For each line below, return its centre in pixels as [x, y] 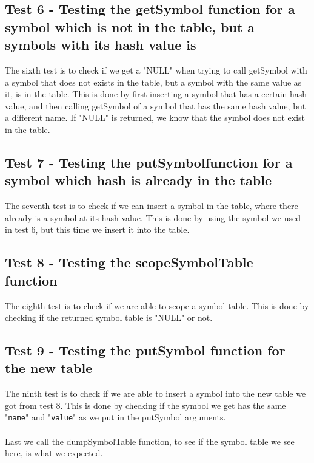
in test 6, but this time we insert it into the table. [97, 229]
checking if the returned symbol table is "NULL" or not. [109, 317]
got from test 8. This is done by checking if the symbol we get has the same [145, 405]
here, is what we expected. [54, 453]
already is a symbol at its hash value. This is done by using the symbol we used [153, 217]
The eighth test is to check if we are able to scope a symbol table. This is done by [157, 305]
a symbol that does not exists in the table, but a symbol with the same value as [153, 82]
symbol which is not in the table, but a [130, 26]
